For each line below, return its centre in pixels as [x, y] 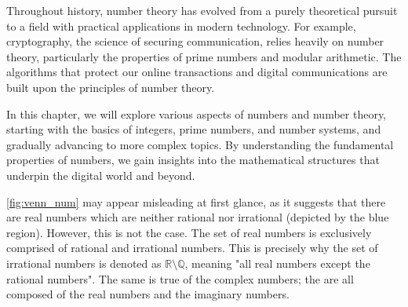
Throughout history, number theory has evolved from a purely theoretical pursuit [202, 10]
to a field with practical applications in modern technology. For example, [181, 26]
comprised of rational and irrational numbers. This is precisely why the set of [192, 248]
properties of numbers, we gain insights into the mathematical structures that [193, 160]
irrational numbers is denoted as [84, 263]
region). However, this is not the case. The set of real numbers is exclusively [189, 232]
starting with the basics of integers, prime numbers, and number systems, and [194, 129]
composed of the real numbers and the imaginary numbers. [148, 294]
